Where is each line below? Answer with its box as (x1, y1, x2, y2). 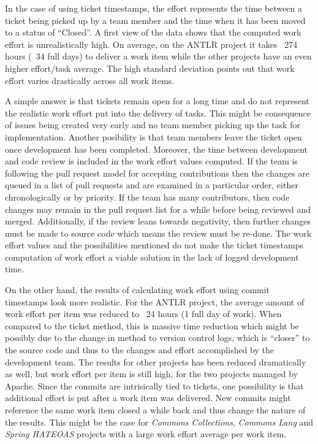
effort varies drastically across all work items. (5, 74, 175, 86)
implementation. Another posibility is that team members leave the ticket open (5, 130, 302, 143)
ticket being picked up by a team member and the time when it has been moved (5, 13, 306, 26)
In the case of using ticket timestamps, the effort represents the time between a (5, 2, 303, 14)
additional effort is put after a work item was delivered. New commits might (5, 391, 291, 404)
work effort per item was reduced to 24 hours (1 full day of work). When (5, 307, 282, 320)
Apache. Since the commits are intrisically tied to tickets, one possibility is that (5, 379, 304, 392)
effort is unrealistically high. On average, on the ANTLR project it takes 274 (5, 37, 298, 50)
